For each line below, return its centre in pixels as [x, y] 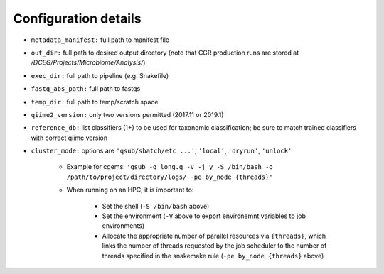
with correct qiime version [69, 138]
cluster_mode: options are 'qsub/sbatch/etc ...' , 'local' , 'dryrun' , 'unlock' [161, 151]
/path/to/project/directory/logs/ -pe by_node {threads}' [170, 177]
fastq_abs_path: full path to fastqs [86, 89]
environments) [123, 226]
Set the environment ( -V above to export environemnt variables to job [204, 216]
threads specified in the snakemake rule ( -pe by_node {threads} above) [213, 256]
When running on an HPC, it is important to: [130, 190]
